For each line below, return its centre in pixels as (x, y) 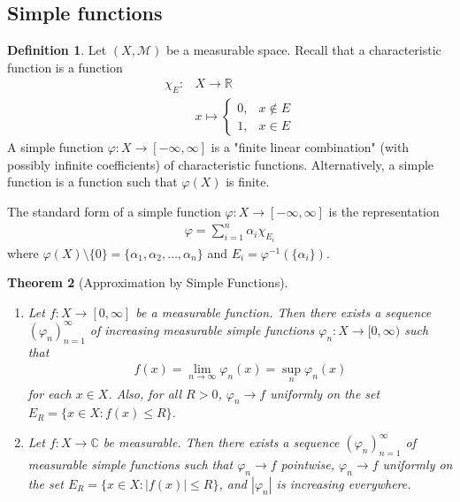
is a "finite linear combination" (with (310, 147)
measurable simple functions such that (130, 464)
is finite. (248, 182)
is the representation (384, 212)
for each (50, 393)
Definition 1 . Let (57, 50)
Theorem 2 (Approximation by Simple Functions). (148, 282)
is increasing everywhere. (344, 483)
